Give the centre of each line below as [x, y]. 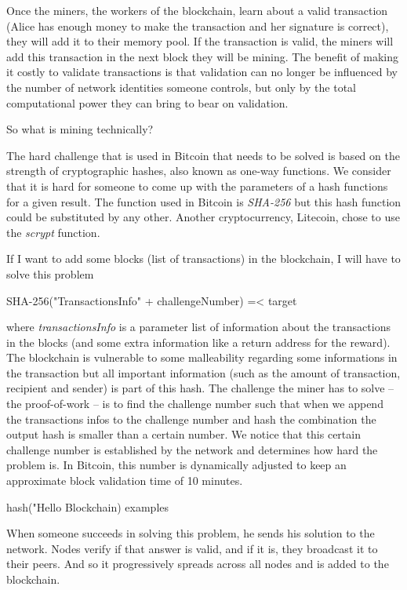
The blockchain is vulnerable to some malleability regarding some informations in [202, 357]
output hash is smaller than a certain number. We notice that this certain [184, 434]
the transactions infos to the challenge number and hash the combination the [191, 419]
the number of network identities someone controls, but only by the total [182, 87]
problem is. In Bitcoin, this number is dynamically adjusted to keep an [176, 465]
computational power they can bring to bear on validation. [147, 102]
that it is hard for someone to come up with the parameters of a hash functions [197, 186]
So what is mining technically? [80, 129]
